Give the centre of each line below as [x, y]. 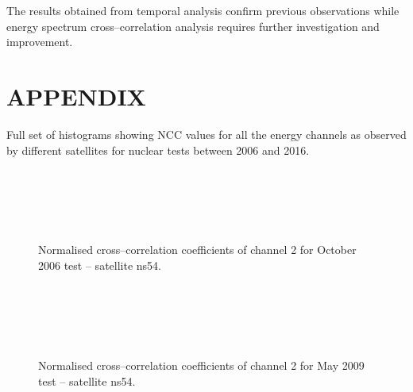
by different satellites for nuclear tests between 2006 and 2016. [158, 150]
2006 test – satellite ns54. [100, 265]
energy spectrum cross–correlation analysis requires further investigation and [193, 26]
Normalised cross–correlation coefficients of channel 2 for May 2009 [201, 365]
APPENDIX [76, 96]
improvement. [40, 42]
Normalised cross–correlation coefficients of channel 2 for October [197, 250]
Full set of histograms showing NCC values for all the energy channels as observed [206, 134]
